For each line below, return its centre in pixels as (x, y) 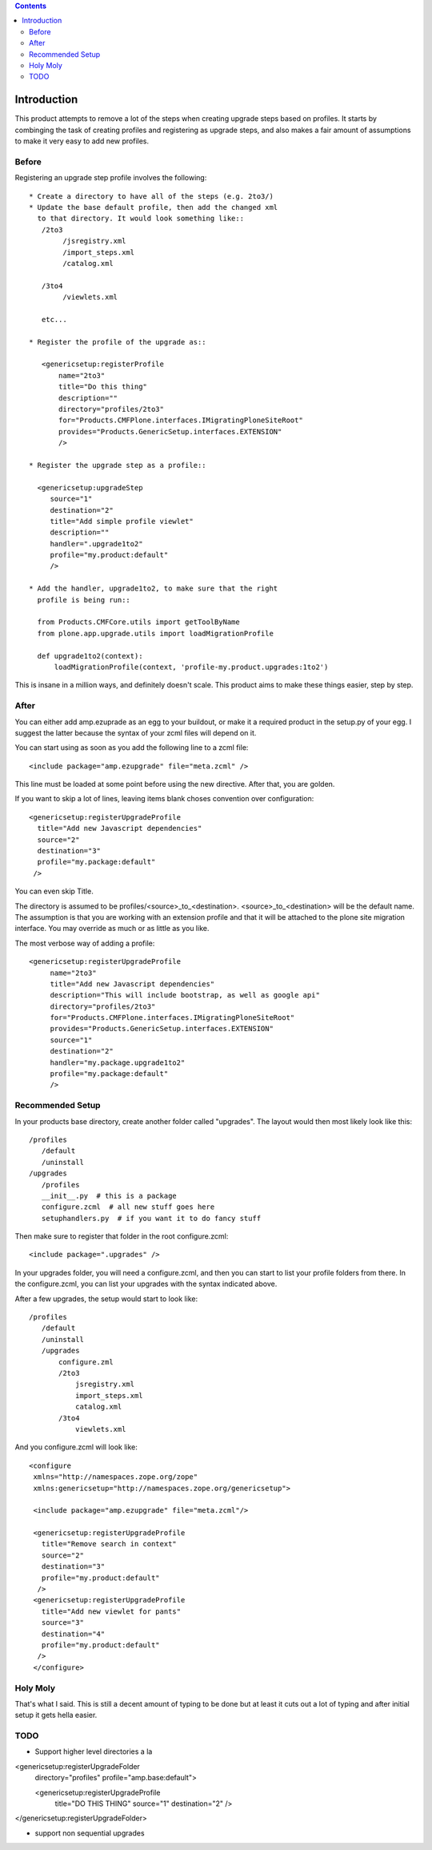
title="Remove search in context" (109, 1544)
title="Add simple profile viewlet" (122, 521)
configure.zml (86, 1362)
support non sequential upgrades (90, 1833)
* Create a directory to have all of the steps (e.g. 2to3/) (151, 196)
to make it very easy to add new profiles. (82, 141)
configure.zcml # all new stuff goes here (128, 1207)
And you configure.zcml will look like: (76, 1447)
